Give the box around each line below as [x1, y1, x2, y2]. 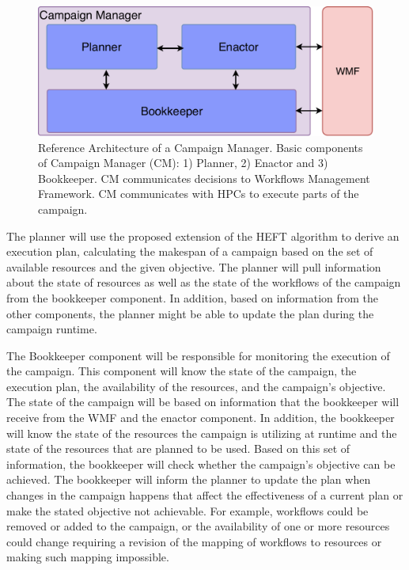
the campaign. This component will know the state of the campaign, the [6, 363, 357, 379]
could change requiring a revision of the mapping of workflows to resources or [6, 533, 382, 549]
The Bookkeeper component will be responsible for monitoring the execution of [6, 347, 390, 363]
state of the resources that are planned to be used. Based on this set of [6, 440, 350, 457]
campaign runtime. [6, 321, 97, 337]
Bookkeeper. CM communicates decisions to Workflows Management [38, 169, 370, 186]
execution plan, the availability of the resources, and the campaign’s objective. [6, 378, 386, 394]
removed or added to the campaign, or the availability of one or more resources [6, 518, 390, 534]
